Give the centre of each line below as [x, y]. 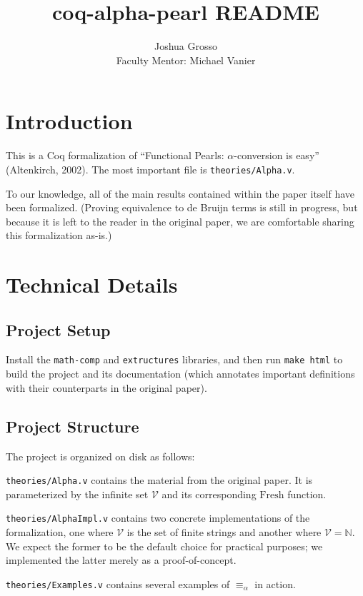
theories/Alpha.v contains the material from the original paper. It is [159, 480]
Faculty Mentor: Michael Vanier [186, 60]
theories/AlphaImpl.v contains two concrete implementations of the [158, 518]
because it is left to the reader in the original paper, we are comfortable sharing [180, 221]
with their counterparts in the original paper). [106, 387]
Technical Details [92, 284]
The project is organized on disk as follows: [100, 456]
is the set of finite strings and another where [224, 532]
